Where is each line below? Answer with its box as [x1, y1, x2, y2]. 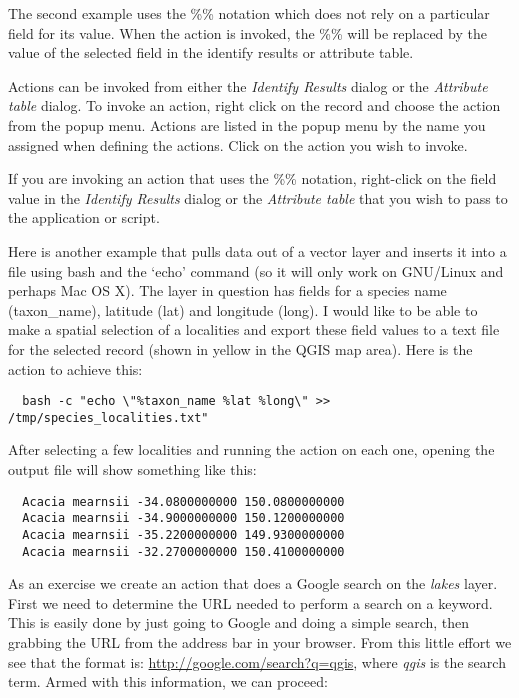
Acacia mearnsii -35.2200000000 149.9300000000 [22, 527, 345, 542]
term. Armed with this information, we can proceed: [8, 671, 328, 692]
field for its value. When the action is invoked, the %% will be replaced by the [8, 22, 487, 43]
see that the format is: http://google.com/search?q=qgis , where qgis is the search [8, 651, 506, 672]
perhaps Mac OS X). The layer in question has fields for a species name [8, 280, 447, 301]
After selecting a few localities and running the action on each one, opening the [8, 439, 495, 460]
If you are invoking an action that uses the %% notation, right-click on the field [8, 168, 497, 189]
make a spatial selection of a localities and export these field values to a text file [8, 319, 500, 340]
